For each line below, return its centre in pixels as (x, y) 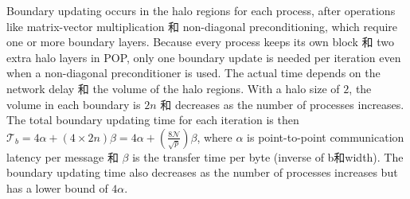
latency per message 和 (62, 156)
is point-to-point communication (326, 137)
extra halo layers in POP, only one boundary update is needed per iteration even (204, 57)
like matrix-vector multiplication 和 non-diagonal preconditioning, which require (202, 26)
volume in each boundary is (74, 104)
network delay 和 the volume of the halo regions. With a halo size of (173, 88)
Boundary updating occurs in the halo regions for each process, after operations (201, 10)
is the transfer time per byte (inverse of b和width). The (268, 156)
